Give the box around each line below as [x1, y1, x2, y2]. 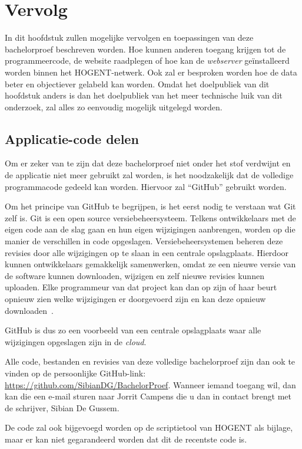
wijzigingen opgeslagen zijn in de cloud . [5, 335, 147, 348]
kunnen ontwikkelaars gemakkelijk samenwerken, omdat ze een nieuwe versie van [5, 258, 296, 270]
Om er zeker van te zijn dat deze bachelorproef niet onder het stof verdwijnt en [5, 157, 291, 169]
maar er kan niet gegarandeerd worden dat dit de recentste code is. [5, 432, 247, 445]
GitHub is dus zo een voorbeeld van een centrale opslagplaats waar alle [5, 324, 261, 336]
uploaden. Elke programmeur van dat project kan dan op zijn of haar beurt [5, 281, 277, 293]
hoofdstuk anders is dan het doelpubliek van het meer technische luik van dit [5, 89, 283, 101]
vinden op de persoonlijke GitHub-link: [5, 366, 146, 379]
